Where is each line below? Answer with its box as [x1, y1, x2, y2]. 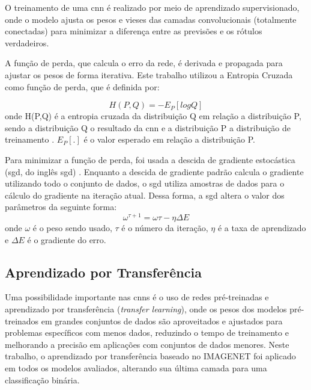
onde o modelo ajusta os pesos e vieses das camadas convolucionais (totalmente [5, 13, 297, 25]
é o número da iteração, [121, 221, 208, 234]
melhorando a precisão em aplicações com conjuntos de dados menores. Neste [5, 338, 289, 350]
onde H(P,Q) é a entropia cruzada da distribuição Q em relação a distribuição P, [5, 110, 301, 122]
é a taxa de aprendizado [217, 221, 306, 234]
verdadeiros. [5, 36, 49, 49]
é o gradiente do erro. [27, 233, 106, 246]
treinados [5, 314, 39, 327]
